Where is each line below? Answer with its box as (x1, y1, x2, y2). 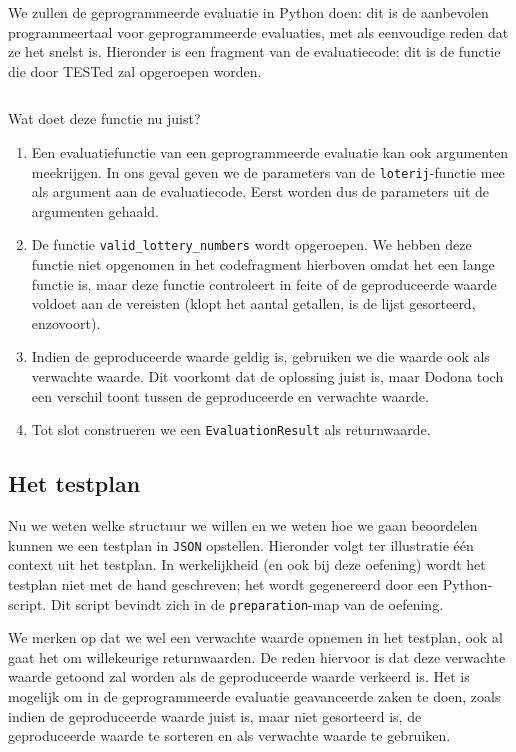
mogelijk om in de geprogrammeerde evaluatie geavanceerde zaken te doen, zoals (8, 685, 501, 706)
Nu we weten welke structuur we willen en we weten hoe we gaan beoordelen (8, 515, 478, 536)
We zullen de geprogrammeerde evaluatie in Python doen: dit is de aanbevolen (8, 2, 489, 22)
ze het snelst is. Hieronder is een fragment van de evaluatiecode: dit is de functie (8, 41, 501, 62)
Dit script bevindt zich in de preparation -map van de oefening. (50, 593, 444, 614)
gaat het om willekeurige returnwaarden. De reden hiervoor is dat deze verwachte (8, 646, 506, 667)
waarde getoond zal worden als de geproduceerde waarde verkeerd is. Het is (8, 666, 470, 687)
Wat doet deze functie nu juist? (8, 108, 201, 129)
